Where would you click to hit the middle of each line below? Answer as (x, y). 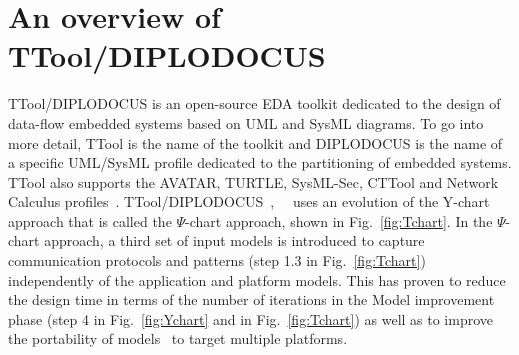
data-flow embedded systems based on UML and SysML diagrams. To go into (246, 122)
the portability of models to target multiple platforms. (178, 338)
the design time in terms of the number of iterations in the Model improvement (251, 299)
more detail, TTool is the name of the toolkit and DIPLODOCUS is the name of (255, 142)
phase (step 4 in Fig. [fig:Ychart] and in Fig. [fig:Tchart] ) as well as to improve (251, 318)
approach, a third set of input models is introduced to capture (234, 240)
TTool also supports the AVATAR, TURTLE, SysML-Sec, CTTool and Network (253, 181)
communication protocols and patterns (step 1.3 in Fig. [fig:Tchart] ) (217, 260)
